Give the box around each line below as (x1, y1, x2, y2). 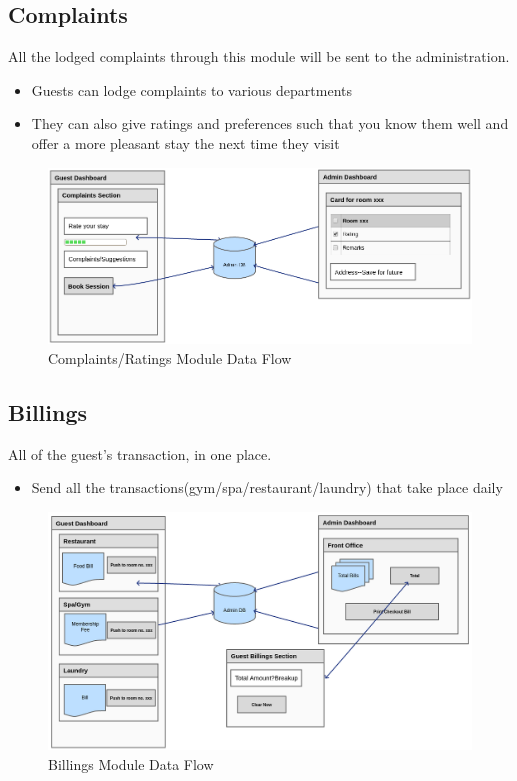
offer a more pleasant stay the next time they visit (31, 132, 340, 153)
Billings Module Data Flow (48, 753, 214, 774)
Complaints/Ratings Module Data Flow (48, 348, 292, 368)
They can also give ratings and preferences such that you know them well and (31, 113, 509, 134)
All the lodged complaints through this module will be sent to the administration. (8, 46, 510, 67)
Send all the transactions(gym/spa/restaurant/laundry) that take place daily (31, 477, 503, 498)
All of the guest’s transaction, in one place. (8, 443, 272, 464)
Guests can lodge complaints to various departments (31, 79, 353, 100)
